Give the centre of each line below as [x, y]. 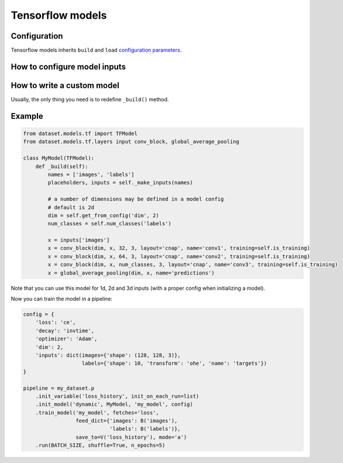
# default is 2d [71, 207]
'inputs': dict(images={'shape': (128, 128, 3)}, [108, 355]
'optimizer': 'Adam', [66, 339]
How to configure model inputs [68, 66]
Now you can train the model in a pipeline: [61, 299]
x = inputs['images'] [79, 240]
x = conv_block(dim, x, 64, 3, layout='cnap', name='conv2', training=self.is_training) [179, 256]
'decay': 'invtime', [65, 330]
